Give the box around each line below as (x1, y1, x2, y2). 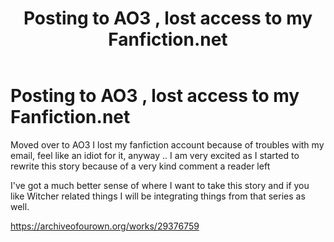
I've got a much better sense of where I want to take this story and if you (10, 179, 310, 191)
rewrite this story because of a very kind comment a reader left (10, 160, 271, 172)
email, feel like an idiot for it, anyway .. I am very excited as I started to (10, 149, 300, 161)
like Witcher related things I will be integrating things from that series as (10, 190, 306, 202)
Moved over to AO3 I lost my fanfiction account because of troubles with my (10, 138, 325, 151)
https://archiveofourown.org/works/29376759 (10, 220, 200, 232)
